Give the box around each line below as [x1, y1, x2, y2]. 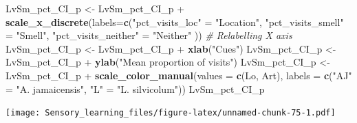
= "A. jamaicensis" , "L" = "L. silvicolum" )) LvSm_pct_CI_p [6, 81, 265, 96]
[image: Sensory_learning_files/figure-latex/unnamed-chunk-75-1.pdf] [6, 108, 336, 118]
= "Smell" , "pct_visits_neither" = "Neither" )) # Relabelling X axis [6, 28, 292, 42]
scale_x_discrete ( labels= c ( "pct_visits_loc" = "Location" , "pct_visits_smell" [6, 14, 344, 29]
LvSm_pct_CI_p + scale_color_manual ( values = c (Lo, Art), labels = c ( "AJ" [6, 68, 352, 82]
